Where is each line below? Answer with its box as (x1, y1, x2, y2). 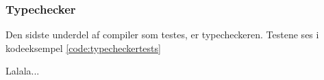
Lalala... (5, 64, 40, 78)
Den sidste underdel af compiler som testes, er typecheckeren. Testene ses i (5, 27, 319, 42)
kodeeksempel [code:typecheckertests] (5, 40, 161, 55)
